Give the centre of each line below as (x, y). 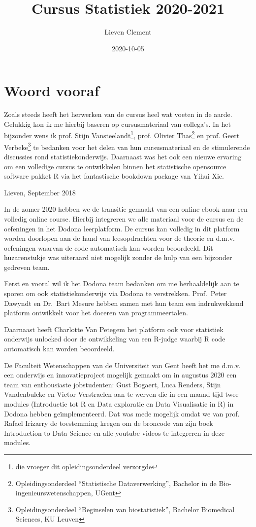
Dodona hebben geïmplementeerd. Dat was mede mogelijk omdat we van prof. (122, 413)
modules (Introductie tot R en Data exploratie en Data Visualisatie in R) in (119, 404)
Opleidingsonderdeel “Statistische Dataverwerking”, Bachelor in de (116, 483)
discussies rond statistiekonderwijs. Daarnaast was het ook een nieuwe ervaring (123, 156)
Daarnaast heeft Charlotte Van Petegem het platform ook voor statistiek (114, 329)
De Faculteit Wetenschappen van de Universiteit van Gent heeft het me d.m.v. (122, 365)
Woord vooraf (52, 91)
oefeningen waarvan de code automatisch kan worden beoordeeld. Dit (109, 247)
